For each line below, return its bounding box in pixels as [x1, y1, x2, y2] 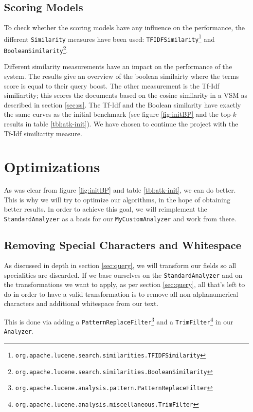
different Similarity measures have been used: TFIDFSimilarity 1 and [4, 32, 215, 44]
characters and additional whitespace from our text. [4, 298, 159, 308]
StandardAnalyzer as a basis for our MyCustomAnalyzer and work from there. [4, 214, 236, 224]
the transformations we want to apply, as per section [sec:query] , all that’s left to [4, 279, 245, 289]
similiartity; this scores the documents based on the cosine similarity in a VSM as [4, 90, 248, 100]
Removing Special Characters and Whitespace [4, 237, 241, 252]
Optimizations [4, 157, 100, 177]
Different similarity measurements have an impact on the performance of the [4, 61, 232, 72]
